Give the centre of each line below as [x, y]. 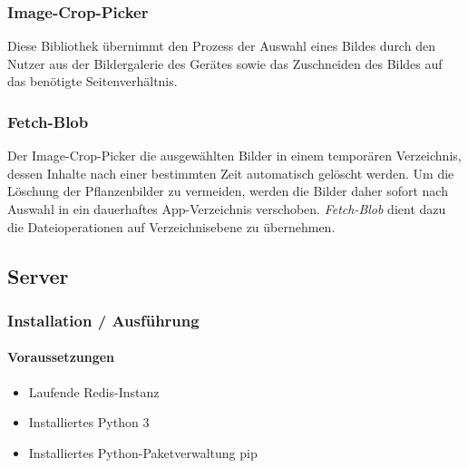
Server [38, 275]
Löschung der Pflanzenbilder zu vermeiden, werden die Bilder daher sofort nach [228, 191]
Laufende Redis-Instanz [94, 391]
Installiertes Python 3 [89, 422]
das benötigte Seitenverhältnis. [93, 81]
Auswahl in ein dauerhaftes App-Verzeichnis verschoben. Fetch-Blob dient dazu [227, 209]
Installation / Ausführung [103, 320]
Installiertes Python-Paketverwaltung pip [143, 452]
